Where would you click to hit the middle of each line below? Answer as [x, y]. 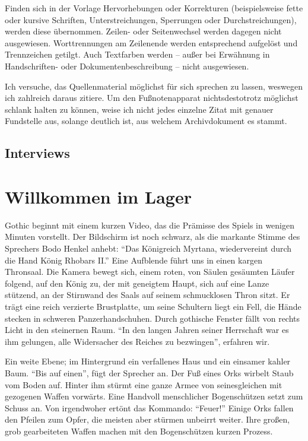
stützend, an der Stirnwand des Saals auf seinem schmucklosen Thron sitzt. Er [147, 295]
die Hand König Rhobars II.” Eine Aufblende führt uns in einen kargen [134, 260]
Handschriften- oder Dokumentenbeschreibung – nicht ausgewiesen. [127, 66]
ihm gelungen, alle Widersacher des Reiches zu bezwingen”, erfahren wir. [137, 341]
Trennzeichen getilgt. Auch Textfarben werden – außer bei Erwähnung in [137, 54]
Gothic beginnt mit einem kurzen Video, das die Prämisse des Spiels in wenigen [150, 225]
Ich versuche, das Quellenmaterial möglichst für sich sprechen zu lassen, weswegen [154, 86]
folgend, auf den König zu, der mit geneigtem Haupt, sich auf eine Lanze [137, 283]
